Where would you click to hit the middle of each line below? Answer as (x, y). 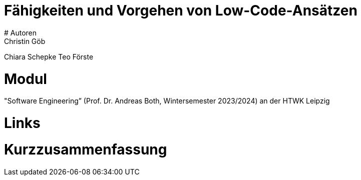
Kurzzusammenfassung (86, 149)
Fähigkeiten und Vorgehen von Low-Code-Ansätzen (181, 10)
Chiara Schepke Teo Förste (49, 56)
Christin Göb (25, 41)
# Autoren (21, 32)
